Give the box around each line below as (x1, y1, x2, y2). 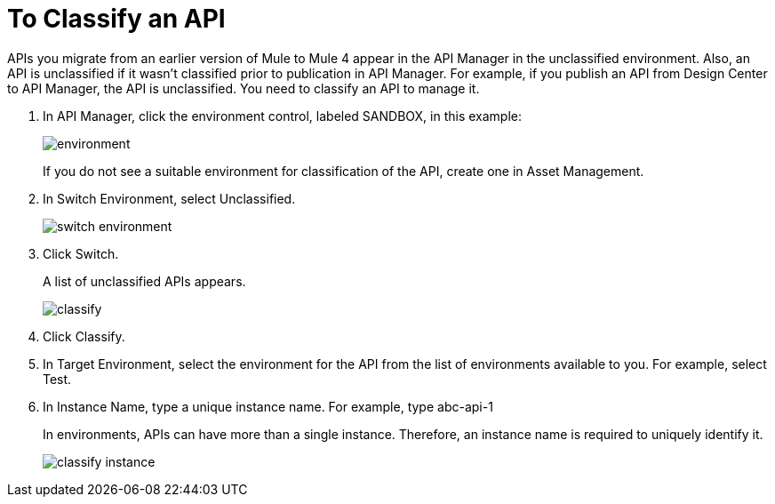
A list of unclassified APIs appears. (43, 273, 246, 289)
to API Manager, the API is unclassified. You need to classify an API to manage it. (7, 80, 480, 96)
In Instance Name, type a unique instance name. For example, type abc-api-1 (43, 398, 493, 414)
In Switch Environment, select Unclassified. (43, 190, 296, 206)
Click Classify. (43, 328, 125, 344)
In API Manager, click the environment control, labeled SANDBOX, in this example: (43, 108, 523, 124)
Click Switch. (43, 245, 119, 261)
